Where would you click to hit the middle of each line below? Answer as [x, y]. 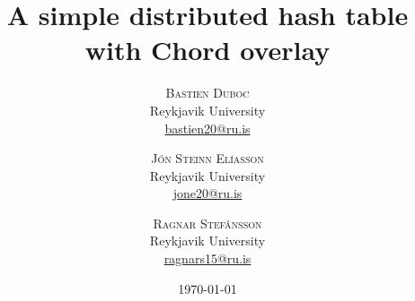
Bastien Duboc [207, 93]
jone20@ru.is [207, 193]
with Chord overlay [207, 50]
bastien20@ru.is [207, 128]
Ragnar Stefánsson [207, 223]
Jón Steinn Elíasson [207, 158]
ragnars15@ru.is [207, 258]
